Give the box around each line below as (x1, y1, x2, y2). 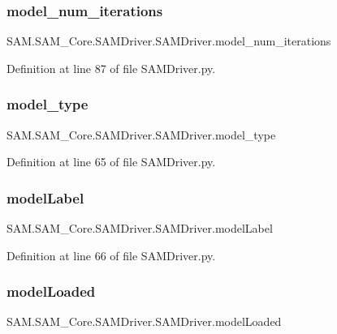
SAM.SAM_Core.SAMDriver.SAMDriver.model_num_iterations (6, 32, 331, 49)
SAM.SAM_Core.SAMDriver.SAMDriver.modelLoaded (6, 313, 282, 330)
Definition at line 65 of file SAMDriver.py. (6, 153, 216, 170)
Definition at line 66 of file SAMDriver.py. (6, 246, 216, 263)
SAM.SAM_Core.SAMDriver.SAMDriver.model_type (6, 126, 276, 143)
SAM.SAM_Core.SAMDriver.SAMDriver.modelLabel (6, 220, 273, 237)
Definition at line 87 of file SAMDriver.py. (6, 59, 216, 76)
